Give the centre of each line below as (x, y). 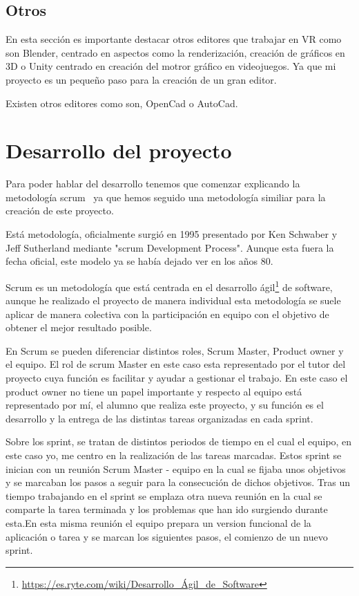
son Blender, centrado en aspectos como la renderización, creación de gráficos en (175, 52)
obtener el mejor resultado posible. (79, 327)
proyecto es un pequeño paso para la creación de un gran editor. (141, 79)
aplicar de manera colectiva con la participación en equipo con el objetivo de (167, 314)
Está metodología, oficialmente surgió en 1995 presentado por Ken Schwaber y (172, 234)
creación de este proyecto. (60, 211)
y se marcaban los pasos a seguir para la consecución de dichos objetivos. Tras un (178, 482)
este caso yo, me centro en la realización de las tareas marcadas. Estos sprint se (174, 455)
